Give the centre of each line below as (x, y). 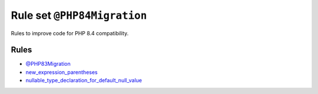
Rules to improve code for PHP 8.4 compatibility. (70, 33)
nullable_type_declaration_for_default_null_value (84, 80)
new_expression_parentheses (62, 72)
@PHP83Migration (48, 64)
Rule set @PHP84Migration (79, 15)
